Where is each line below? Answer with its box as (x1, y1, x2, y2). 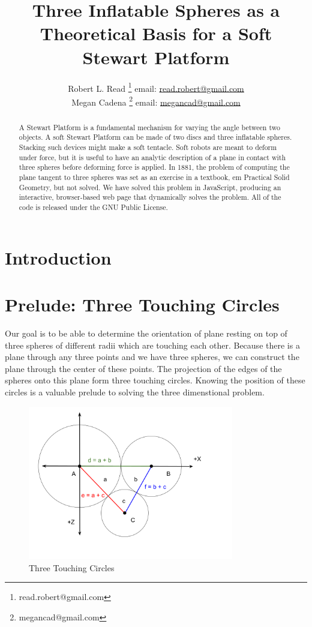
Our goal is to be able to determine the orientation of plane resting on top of (5, 327, 287, 340)
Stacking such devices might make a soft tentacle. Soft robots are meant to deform (19, 142, 277, 152)
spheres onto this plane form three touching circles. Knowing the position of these (5, 374, 305, 386)
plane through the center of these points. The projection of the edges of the (5, 362, 282, 374)
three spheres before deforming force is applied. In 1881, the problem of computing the (19, 162, 290, 172)
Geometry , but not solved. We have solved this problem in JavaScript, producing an (19, 182, 281, 192)
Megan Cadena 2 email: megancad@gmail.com (71, 94, 241, 108)
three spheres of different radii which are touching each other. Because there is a (5, 338, 300, 351)
